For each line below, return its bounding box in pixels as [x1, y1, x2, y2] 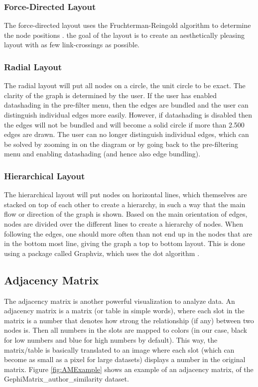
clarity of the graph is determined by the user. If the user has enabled [4, 90, 217, 100]
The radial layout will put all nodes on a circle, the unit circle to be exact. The [4, 80, 246, 91]
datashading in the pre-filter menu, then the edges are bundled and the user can [4, 100, 249, 110]
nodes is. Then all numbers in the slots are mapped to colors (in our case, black [4, 325, 247, 335]
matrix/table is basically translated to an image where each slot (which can [4, 344, 235, 355]
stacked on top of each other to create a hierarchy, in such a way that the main [4, 199, 246, 209]
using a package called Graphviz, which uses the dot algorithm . [4, 248, 200, 258]
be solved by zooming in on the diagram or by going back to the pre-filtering [4, 138, 239, 149]
